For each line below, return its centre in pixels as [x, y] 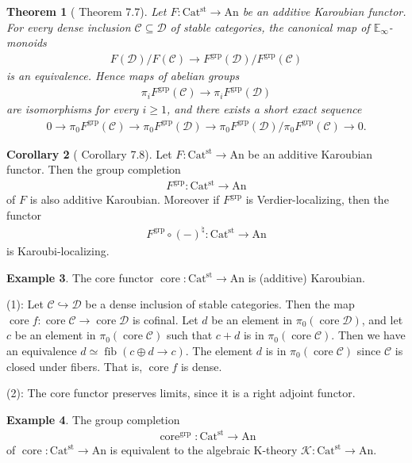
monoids [27, 42]
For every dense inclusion [69, 27]
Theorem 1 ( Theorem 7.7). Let [87, 11]
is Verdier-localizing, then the [317, 199]
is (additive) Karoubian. [306, 277]
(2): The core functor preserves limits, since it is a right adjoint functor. [181, 393]
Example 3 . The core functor [80, 277]
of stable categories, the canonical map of [270, 27]
